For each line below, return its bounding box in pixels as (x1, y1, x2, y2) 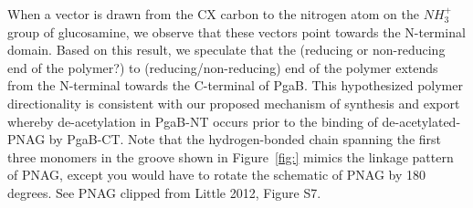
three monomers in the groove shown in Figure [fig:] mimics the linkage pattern (7, 147, 454, 166)
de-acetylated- (382, 111, 461, 130)
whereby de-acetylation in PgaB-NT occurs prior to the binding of (7, 111, 378, 130)
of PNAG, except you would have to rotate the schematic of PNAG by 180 (7, 165, 426, 184)
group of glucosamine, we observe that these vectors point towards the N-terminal (7, 22, 466, 41)
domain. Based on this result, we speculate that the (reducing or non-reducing (7, 40, 446, 59)
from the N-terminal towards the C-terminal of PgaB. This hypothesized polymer (7, 76, 463, 95)
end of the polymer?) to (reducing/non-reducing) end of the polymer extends (7, 57, 438, 77)
